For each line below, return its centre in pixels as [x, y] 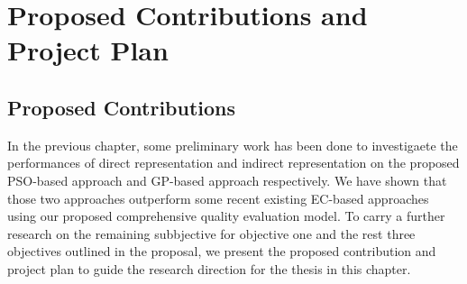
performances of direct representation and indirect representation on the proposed [233, 163]
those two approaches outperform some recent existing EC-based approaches [218, 198]
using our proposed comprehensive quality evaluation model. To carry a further [226, 216]
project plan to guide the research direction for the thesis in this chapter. [209, 268]
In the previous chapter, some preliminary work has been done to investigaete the [233, 145]
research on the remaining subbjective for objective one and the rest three [211, 233]
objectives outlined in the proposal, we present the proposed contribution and [222, 251]
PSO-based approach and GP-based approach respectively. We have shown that [227, 180]
